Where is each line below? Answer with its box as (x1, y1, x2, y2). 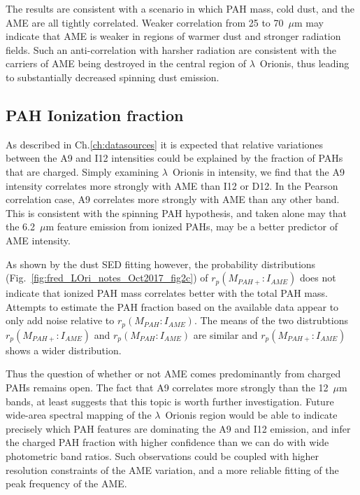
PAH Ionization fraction (6, 104, 184, 125)
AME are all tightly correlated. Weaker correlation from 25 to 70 (6, 15, 284, 29)
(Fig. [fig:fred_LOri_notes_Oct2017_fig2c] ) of (6, 270, 208, 285)
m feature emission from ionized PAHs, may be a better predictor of (45, 219, 338, 234)
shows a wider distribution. (6, 342, 122, 357)
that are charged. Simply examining (6, 164, 159, 179)
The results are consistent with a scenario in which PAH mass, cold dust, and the (6, 1, 355, 15)
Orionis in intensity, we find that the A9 (172, 164, 345, 179)
